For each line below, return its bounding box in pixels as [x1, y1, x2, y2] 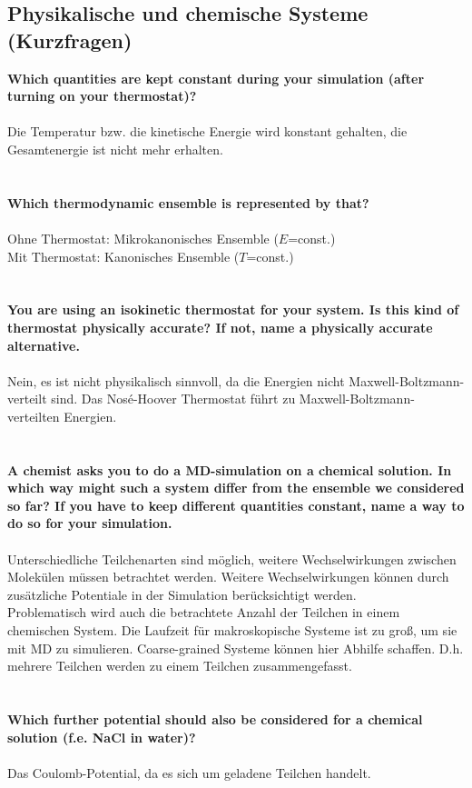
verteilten [7, 406, 60, 425]
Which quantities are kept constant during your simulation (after [7, 68, 425, 87]
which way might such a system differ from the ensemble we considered [7, 478, 465, 497]
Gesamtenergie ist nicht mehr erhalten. [7, 139, 223, 158]
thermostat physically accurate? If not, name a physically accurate [7, 317, 433, 336]
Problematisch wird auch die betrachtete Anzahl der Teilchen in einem [7, 603, 400, 622]
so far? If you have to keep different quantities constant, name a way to [7, 495, 465, 514]
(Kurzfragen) [7, 25, 133, 54]
